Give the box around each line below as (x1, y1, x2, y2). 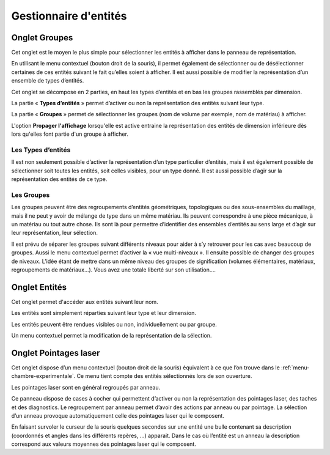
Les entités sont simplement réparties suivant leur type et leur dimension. (11, 309, 197, 317)
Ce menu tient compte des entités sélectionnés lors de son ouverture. (76, 372, 252, 380)
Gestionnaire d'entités (11, 9, 127, 23)
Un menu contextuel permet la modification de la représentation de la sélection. (11, 332, 212, 339)
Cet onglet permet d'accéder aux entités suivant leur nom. (11, 298, 158, 305)
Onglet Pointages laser (11, 347, 100, 358)
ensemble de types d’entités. (11, 77, 84, 84)
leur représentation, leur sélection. (11, 229, 98, 237)
